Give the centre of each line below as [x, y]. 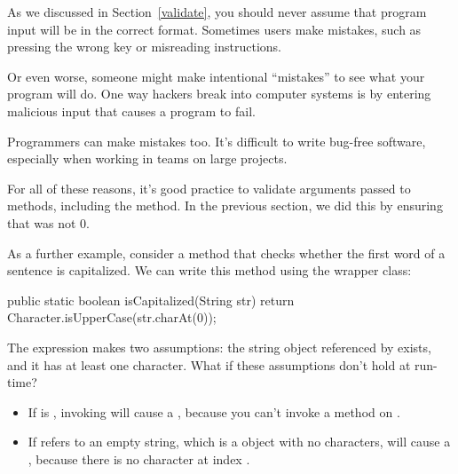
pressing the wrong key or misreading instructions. [144, 47]
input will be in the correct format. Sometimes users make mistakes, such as [214, 29]
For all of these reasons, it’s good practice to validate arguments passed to [209, 188]
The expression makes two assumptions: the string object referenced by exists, [219, 347]
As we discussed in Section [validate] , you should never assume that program [217, 12]
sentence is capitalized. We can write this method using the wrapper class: [209, 270]
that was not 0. [49, 222]
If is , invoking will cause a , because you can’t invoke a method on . [214, 411]
